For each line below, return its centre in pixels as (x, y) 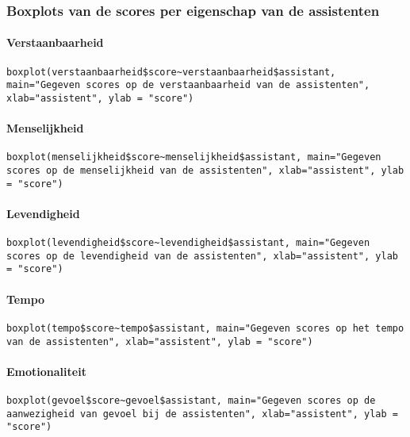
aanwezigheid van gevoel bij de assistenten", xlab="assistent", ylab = (202, 414)
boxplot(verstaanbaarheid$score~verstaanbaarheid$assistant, (171, 72)
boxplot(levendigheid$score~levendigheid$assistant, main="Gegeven (188, 243)
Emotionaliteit (46, 371)
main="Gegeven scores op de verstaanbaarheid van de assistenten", (188, 85)
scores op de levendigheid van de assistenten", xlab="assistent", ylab (202, 256)
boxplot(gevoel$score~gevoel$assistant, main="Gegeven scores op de (191, 401)
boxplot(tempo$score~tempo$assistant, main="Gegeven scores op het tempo (205, 328)
